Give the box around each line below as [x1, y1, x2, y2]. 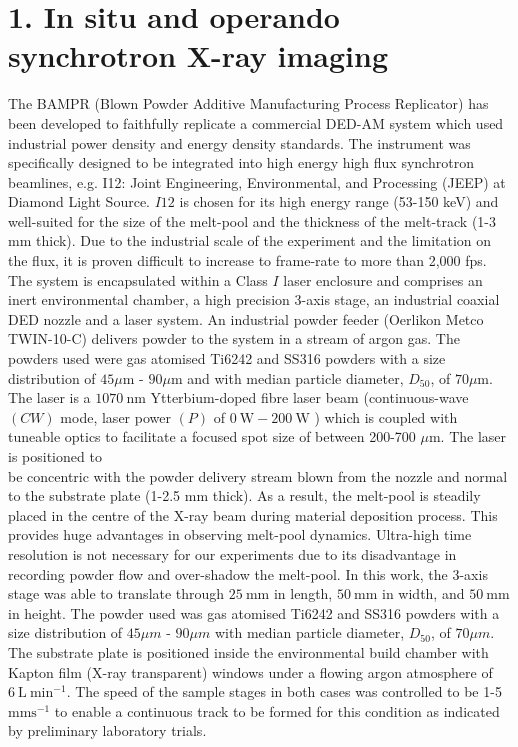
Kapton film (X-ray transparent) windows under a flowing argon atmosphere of [8, 661, 493, 682]
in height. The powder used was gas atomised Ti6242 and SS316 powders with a [8, 602, 500, 623]
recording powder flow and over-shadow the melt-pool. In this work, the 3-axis [8, 563, 488, 584]
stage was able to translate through [8, 583, 225, 604]
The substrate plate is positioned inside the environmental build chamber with [8, 641, 489, 662]
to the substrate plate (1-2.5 [8, 485, 181, 506]
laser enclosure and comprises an [283, 269, 483, 290]
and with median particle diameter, [187, 367, 404, 388]
